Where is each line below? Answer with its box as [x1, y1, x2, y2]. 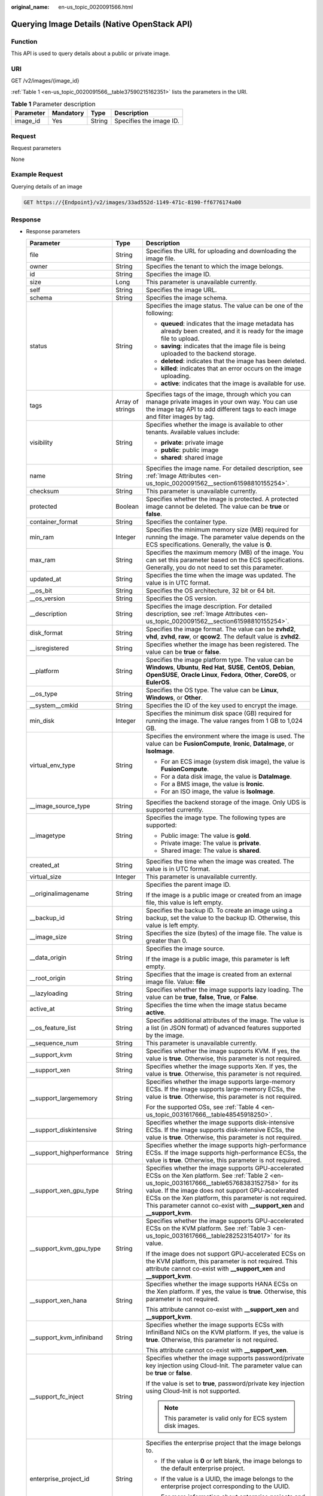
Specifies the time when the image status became [145, 1001, 287, 1009]
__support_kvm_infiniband [29, 1333, 103, 1342]
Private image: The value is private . [160, 838, 261, 847]
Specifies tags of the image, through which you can [145, 390, 291, 398]
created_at [29, 860, 60, 869]
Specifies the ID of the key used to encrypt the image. [145, 701, 298, 709]
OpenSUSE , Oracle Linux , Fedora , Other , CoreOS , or [145, 670, 296, 679]
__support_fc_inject [29, 1392, 84, 1400]
